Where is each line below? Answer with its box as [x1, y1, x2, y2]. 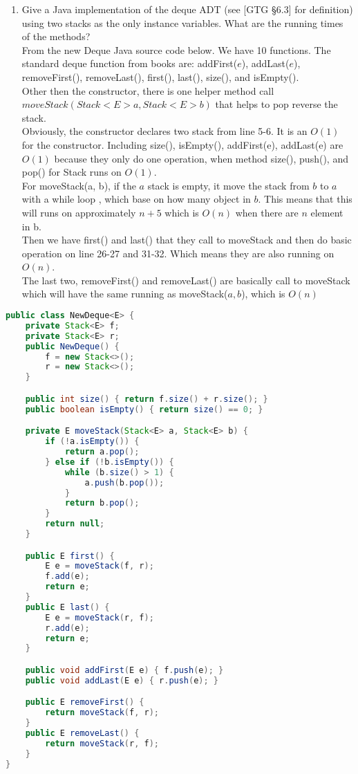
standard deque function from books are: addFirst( [21, 56, 238, 71]
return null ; [45, 519, 105, 529]
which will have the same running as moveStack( [21, 286, 228, 301]
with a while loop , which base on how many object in [21, 192, 251, 206]
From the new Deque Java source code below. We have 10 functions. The [21, 42, 331, 57]
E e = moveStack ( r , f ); [45, 612, 154, 623]
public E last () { [25, 602, 110, 612]
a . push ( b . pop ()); [84, 477, 164, 488]
